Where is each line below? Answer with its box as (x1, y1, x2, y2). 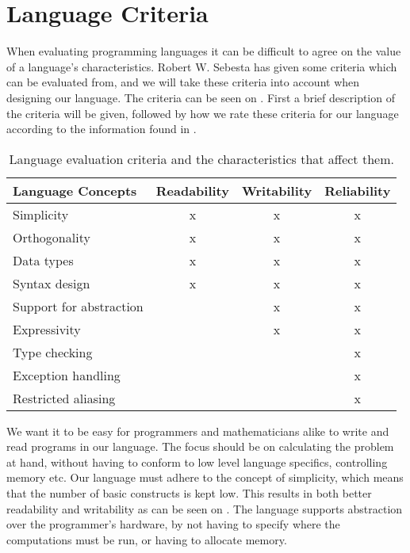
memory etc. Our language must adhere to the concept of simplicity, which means (6, 469, 404, 486)
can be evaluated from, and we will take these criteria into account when (6, 74, 360, 90)
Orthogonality (13, 227, 90, 246)
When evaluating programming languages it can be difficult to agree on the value (6, 43, 401, 59)
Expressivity (13, 319, 81, 338)
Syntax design (13, 273, 90, 292)
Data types (13, 250, 74, 269)
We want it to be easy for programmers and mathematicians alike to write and (6, 422, 389, 439)
